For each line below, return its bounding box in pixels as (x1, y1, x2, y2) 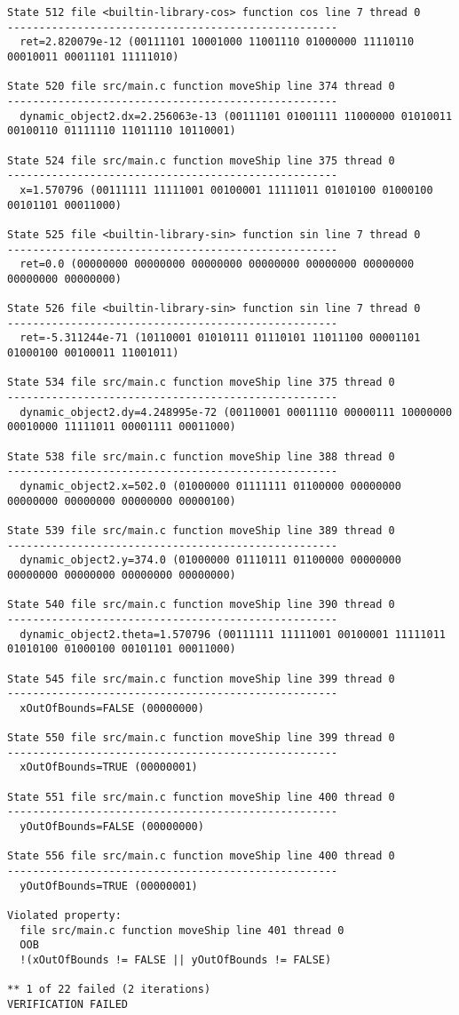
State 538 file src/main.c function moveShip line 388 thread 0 (7, 450, 395, 463)
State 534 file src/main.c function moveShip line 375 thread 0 (7, 376, 395, 389)
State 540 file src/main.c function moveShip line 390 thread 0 (7, 598, 395, 611)
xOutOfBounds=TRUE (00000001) (20, 761, 198, 774)
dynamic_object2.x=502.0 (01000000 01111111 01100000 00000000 (20, 480, 401, 492)
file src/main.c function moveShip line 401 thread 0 (20, 923, 344, 937)
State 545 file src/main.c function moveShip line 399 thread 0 (7, 672, 395, 685)
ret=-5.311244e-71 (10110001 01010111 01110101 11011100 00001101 (20, 332, 421, 345)
